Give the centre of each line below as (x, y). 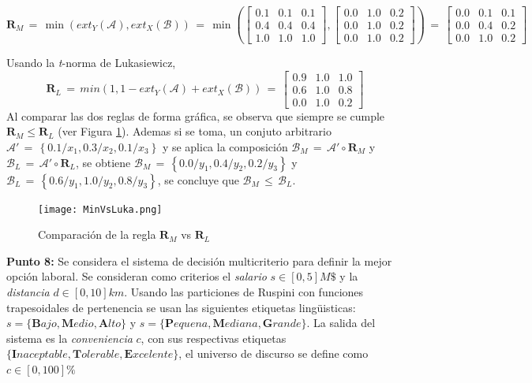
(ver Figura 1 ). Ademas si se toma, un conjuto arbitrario (195, 131)
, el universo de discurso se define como (273, 353)
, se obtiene (103, 162)
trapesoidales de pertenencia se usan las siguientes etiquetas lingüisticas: (181, 307)
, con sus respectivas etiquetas (214, 338)
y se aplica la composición (225, 147)
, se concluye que (198, 179)
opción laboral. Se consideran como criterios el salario (137, 276)
